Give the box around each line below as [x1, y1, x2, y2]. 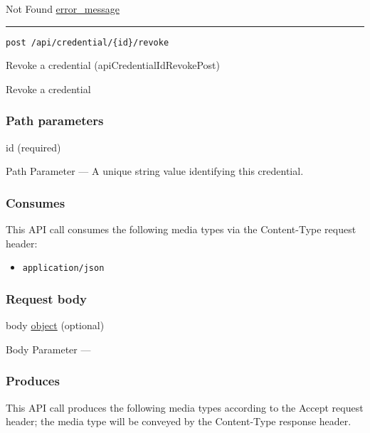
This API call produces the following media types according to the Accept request [6, 400, 364, 415]
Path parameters [6, 112, 104, 129]
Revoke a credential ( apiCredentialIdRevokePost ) [6, 58, 220, 73]
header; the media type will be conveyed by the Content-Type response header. [6, 414, 351, 429]
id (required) [6, 139, 61, 154]
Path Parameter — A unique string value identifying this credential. [6, 164, 304, 178]
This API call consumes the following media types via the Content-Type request [6, 222, 356, 237]
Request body [6, 289, 88, 307]
